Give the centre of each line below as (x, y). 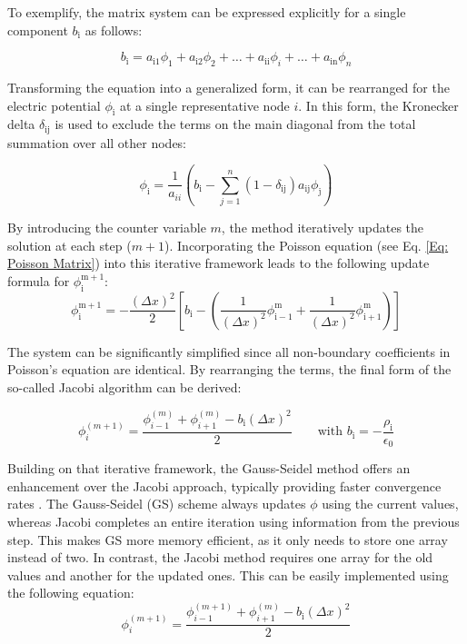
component (38, 30)
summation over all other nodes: (97, 142)
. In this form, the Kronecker (378, 105)
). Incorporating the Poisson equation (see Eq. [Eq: (307, 245)
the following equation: (71, 593)
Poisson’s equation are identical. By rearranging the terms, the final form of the (229, 369)
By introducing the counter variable (107, 228)
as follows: (114, 30)
